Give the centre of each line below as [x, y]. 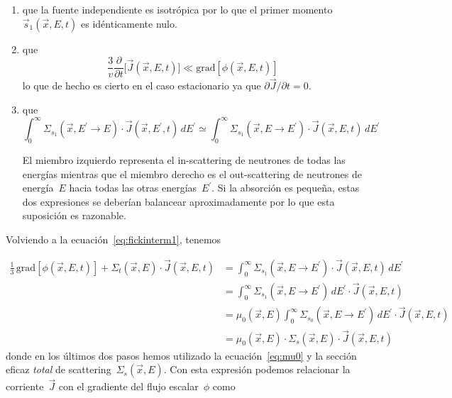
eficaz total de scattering [59, 369]
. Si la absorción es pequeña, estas [286, 188]
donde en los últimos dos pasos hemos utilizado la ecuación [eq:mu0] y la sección [181, 355]
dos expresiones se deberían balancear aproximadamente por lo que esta [178, 201]
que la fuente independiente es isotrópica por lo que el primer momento [177, 9]
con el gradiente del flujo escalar [128, 386]
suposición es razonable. [74, 215]
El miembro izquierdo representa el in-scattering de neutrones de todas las [184, 159]
